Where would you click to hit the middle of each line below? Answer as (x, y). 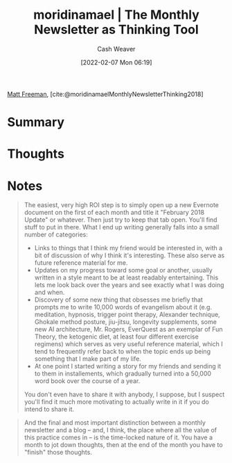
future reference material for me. (81, 263)
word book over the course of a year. (87, 381)
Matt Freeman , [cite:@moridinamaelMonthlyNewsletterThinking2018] (105, 94)
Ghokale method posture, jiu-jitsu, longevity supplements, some (125, 322)
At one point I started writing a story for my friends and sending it (128, 366)
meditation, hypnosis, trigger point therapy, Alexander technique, (127, 315)
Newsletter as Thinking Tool (116, 30)
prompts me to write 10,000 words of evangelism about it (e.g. (123, 307)
